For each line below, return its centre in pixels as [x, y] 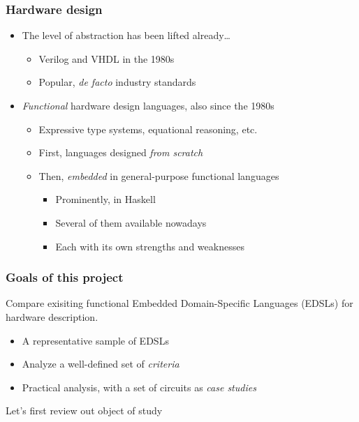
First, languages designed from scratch [121, 152]
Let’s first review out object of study [84, 410]
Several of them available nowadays [131, 222]
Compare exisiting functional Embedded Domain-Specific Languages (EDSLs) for [179, 303]
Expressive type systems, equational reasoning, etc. [148, 129]
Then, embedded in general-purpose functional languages [159, 175]
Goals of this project [65, 277]
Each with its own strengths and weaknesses [150, 246]
